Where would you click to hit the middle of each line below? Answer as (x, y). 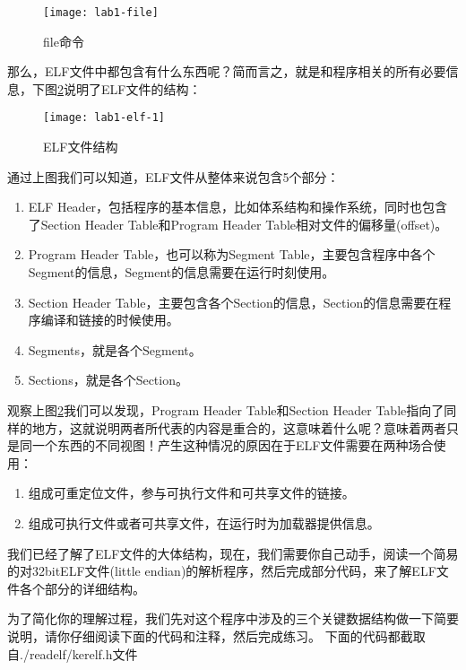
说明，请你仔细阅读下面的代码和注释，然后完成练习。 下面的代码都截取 (216, 635)
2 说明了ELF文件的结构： (129, 88)
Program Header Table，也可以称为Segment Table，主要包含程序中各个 (232, 254)
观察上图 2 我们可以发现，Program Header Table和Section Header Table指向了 (226, 410)
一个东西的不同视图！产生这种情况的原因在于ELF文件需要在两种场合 (233, 445)
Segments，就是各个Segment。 (115, 349)
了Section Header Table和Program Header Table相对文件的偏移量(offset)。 (238, 224)
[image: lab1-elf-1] (104, 118)
